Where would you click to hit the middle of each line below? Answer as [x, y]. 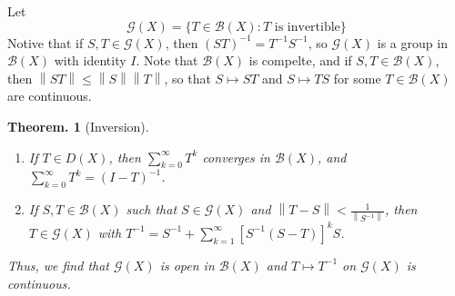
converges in [236, 157]
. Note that [167, 60]
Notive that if [45, 42]
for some [357, 78]
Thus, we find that [58, 265]
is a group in [412, 42]
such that [152, 209]
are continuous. [50, 96]
